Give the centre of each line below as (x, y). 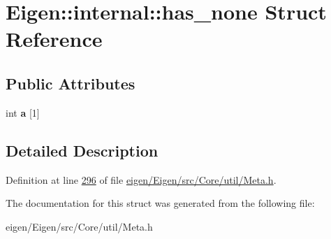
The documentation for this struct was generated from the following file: (160, 203)
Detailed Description (82, 150)
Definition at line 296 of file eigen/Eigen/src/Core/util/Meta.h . (141, 179)
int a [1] (23, 112)
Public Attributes (71, 83)
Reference (54, 39)
